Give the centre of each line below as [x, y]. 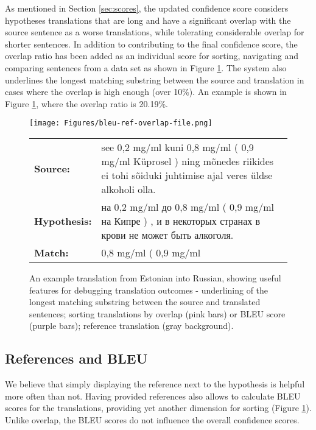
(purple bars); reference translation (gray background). [132, 326]
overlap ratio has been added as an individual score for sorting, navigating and [152, 56]
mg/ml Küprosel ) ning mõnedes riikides [188, 161]
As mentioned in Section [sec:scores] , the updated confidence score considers [147, 8]
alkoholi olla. [128, 189]
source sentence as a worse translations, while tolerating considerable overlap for [155, 32]
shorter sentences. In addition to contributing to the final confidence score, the [151, 44]
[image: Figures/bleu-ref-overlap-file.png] [121, 123]
